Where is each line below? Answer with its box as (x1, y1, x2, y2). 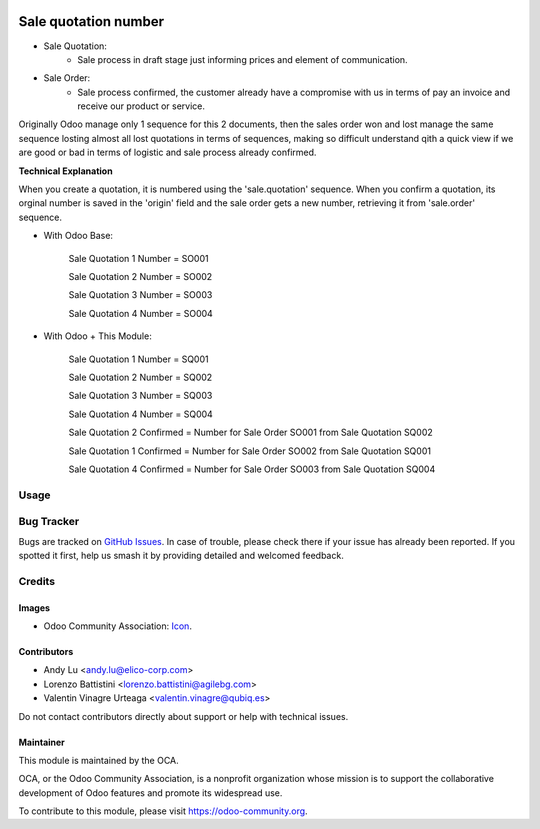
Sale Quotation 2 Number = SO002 (68, 270, 213, 282)
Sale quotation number (18, 13, 165, 30)
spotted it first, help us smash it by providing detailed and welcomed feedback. (18, 549, 344, 561)
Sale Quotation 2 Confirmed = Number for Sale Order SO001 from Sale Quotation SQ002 (68, 426, 434, 439)
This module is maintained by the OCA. (18, 754, 179, 766)
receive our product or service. (77, 100, 205, 112)
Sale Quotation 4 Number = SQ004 (68, 408, 214, 420)
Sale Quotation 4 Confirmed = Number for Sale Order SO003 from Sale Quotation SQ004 (68, 463, 436, 475)
